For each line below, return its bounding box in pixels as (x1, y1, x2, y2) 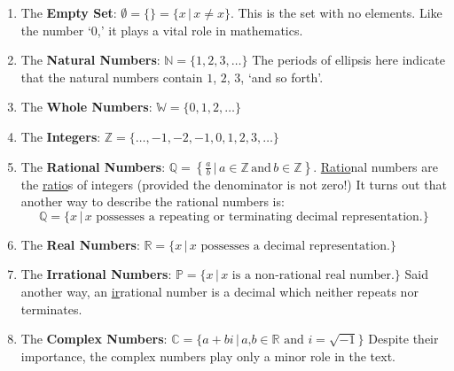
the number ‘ (20, 20, 91, 39)
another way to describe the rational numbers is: (20, 192, 285, 211)
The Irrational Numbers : (20, 265, 172, 283)
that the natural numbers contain (20, 67, 203, 86)
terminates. (20, 299, 82, 318)
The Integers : (20, 127, 101, 145)
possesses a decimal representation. (200, 239, 390, 252)
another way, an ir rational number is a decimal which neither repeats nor (20, 282, 419, 300)
